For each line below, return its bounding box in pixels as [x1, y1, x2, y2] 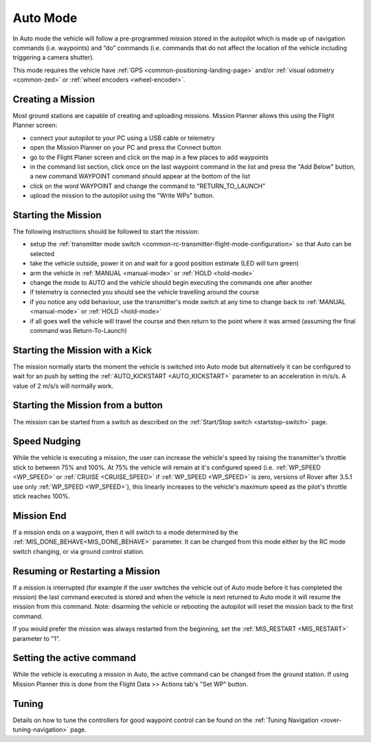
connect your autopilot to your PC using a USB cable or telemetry [30, 134, 216, 142]
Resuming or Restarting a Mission [12, 565, 161, 577]
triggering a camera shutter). [12, 54, 95, 62]
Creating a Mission [12, 93, 95, 105]
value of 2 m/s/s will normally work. [12, 382, 113, 390]
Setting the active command [12, 652, 137, 664]
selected [30, 249, 55, 257]
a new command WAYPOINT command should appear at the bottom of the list [30, 172, 251, 181]
